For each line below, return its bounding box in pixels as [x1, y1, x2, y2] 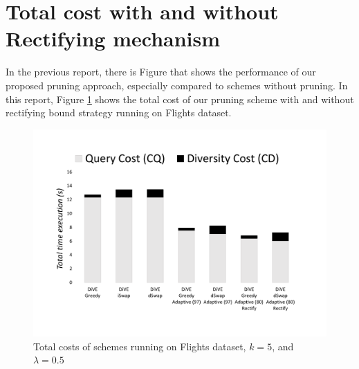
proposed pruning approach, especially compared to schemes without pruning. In [6, 78, 348, 92]
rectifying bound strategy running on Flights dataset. [6, 105, 232, 120]
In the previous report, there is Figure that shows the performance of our [6, 64, 316, 79]
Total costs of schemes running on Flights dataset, [33, 339, 246, 353]
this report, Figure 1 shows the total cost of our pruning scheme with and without [6, 91, 354, 106]
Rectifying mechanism [6, 24, 221, 53]
